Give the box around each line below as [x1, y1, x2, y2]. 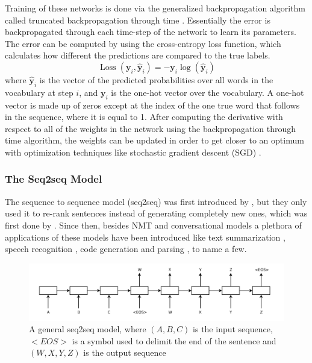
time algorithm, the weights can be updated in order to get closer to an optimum [5, 134, 304, 147]
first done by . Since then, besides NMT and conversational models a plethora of [5, 218, 302, 231]
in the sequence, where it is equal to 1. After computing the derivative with [5, 110, 283, 123]
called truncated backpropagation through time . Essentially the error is [5, 13, 270, 26]
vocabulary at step [5, 86, 73, 98]
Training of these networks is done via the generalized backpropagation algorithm [5, 2, 305, 14]
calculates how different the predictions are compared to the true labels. [5, 49, 270, 62]
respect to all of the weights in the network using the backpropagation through [5, 122, 296, 134]
